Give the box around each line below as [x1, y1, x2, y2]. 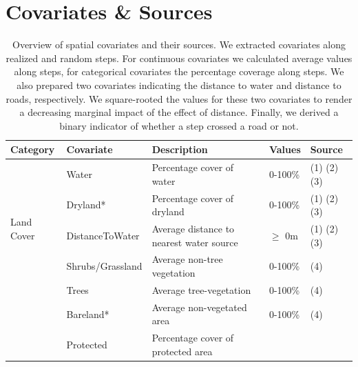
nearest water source [151, 235, 238, 249]
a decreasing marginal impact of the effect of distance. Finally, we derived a [19, 105, 339, 119]
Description [151, 142, 208, 157]
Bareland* [66, 306, 109, 321]
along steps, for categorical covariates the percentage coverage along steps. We [14, 64, 344, 79]
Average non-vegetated [151, 299, 247, 314]
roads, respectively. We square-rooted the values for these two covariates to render [6, 91, 352, 106]
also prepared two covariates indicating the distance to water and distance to [17, 77, 341, 92]
